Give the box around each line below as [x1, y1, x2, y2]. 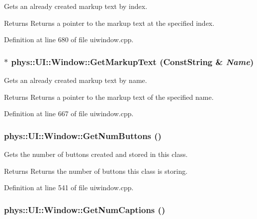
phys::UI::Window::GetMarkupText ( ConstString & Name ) [11, 55, 254, 68]
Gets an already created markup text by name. [4, 75, 147, 85]
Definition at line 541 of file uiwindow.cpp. [4, 182, 134, 193]
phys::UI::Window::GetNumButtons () [4, 129, 162, 142]
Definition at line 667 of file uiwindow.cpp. [4, 108, 134, 119]
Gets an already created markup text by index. [4, 1, 148, 11]
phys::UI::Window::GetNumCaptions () [4, 203, 166, 216]
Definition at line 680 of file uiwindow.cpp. [4, 34, 134, 45]
